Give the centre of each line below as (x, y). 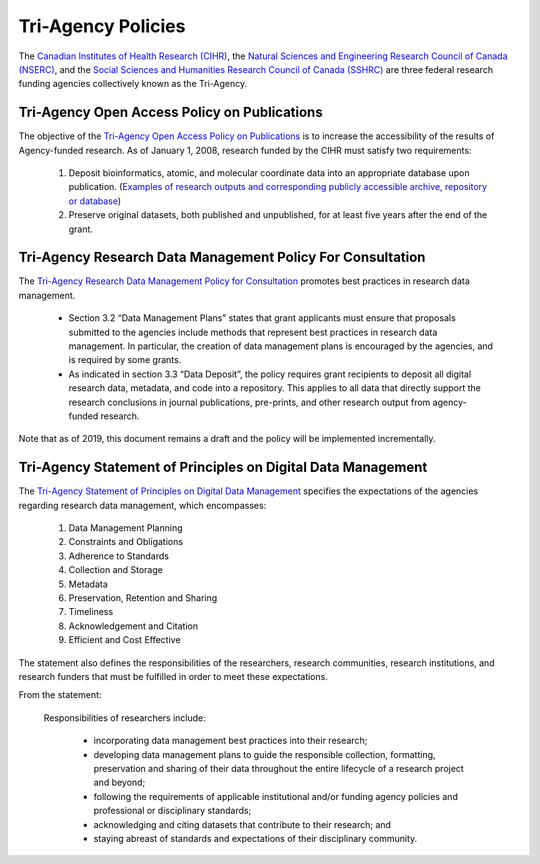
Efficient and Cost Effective (124, 640)
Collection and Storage (116, 570)
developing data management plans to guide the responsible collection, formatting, (264, 754)
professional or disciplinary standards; (172, 811)
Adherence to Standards (119, 556)
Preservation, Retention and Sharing (143, 598)
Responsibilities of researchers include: (125, 717)
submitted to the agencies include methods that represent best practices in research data (253, 332)
